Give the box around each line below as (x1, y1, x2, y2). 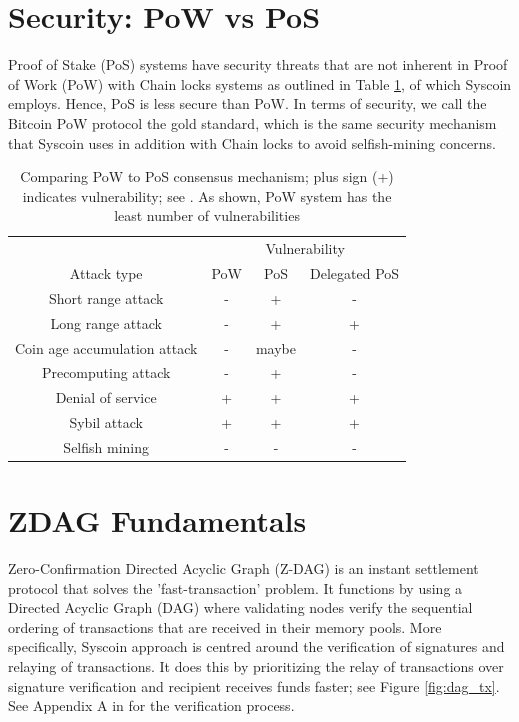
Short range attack (48, 287, 164, 308)
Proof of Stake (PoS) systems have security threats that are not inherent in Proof (8, 54, 508, 75)
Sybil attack (69, 412, 143, 433)
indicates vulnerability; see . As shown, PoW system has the (22, 185, 392, 206)
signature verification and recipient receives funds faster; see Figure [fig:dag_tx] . (8, 675, 500, 696)
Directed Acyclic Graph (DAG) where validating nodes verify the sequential (8, 597, 473, 618)
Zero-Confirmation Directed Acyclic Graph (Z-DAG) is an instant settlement (8, 558, 479, 579)
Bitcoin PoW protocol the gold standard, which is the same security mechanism (8, 112, 497, 133)
